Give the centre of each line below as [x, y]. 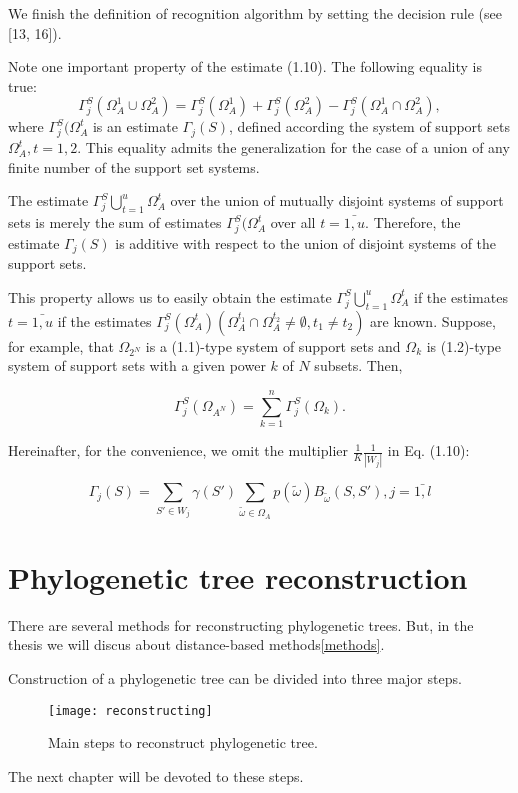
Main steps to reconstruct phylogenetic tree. [183, 742]
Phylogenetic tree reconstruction [238, 576]
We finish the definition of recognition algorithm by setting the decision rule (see [255, 13]
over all [293, 222]
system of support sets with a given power [137, 365]
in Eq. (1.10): [428, 450]
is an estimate [135, 126]
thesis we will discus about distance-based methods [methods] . [196, 644]
